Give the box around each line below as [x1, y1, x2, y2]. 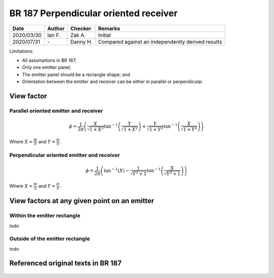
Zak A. [70, 31, 86, 38]
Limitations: [9, 48, 34, 54]
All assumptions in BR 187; [22, 57, 77, 63]
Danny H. [70, 38, 93, 45]
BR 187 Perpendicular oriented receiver [9, 8, 178, 19]
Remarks [98, 25, 120, 32]
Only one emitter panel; [22, 64, 71, 70]
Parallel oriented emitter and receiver [9, 107, 104, 114]
